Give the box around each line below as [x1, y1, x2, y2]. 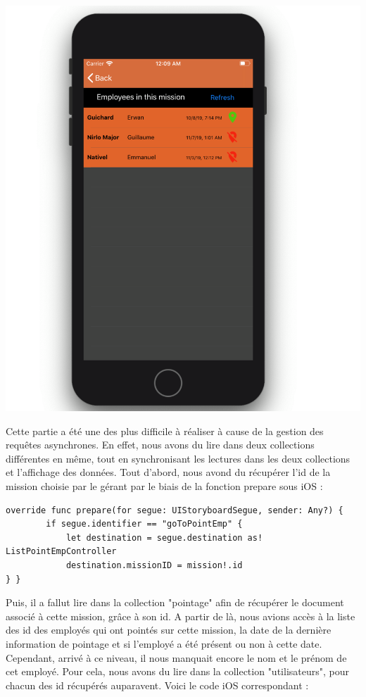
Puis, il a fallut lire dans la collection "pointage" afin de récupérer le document [6, 595, 344, 610]
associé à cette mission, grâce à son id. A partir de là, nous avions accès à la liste [6, 608, 355, 623]
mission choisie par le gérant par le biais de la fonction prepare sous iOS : [6, 478, 323, 493]
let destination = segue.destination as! [65, 532, 263, 543]
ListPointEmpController [6, 546, 117, 557]
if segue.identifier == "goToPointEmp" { [46, 519, 243, 529]
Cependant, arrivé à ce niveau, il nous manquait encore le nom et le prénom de [6, 650, 347, 665]
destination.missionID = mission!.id [65, 560, 243, 570]
